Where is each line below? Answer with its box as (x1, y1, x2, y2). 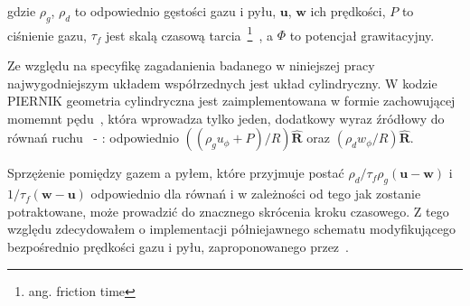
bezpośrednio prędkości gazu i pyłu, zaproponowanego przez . (7, 237, 349, 255)
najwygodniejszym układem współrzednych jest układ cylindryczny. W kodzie (7, 73, 437, 92)
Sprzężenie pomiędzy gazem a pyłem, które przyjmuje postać (7, 163, 344, 182)
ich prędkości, (310, 2, 386, 20)
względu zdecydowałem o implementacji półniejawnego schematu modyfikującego (7, 219, 456, 238)
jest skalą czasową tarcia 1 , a (106, 23, 273, 44)
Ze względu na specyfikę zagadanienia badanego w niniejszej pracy (7, 56, 375, 75)
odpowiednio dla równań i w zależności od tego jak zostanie (90, 184, 421, 203)
